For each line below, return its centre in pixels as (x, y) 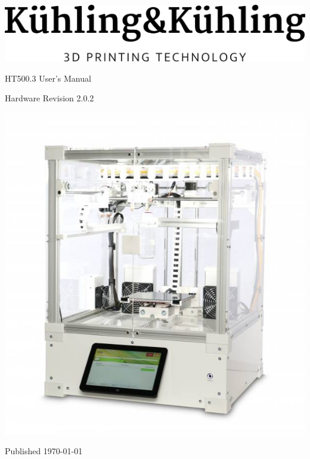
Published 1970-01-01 (44, 451)
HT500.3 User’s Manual (48, 78)
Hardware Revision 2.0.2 (49, 98)
